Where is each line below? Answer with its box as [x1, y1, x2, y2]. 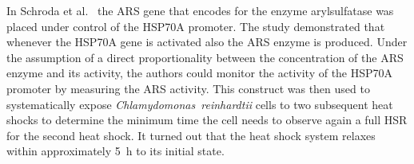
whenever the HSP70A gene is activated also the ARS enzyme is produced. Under [6, 33, 408, 50]
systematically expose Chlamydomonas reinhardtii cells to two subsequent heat [6, 96, 393, 112]
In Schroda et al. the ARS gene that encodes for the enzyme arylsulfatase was [6, 2, 394, 18]
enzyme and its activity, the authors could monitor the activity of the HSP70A [6, 64, 393, 81]
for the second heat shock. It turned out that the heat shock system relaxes [6, 127, 376, 143]
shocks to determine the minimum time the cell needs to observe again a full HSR [6, 111, 408, 128]
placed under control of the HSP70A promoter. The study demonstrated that [6, 18, 385, 34]
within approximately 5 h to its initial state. [6, 143, 225, 159]
